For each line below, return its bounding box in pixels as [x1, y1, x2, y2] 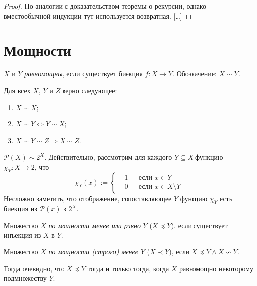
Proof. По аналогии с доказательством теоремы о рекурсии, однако [4, 1, 206, 11]
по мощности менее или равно [48, 220, 141, 230]
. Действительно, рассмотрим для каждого [44, 152, 172, 162]
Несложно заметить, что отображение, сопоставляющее [4, 193, 172, 203]
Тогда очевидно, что [4, 263, 64, 273]
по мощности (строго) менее [48, 246, 138, 257]
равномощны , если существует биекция [24, 68, 143, 79]
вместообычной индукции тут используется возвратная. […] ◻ [4, 10, 192, 21]
